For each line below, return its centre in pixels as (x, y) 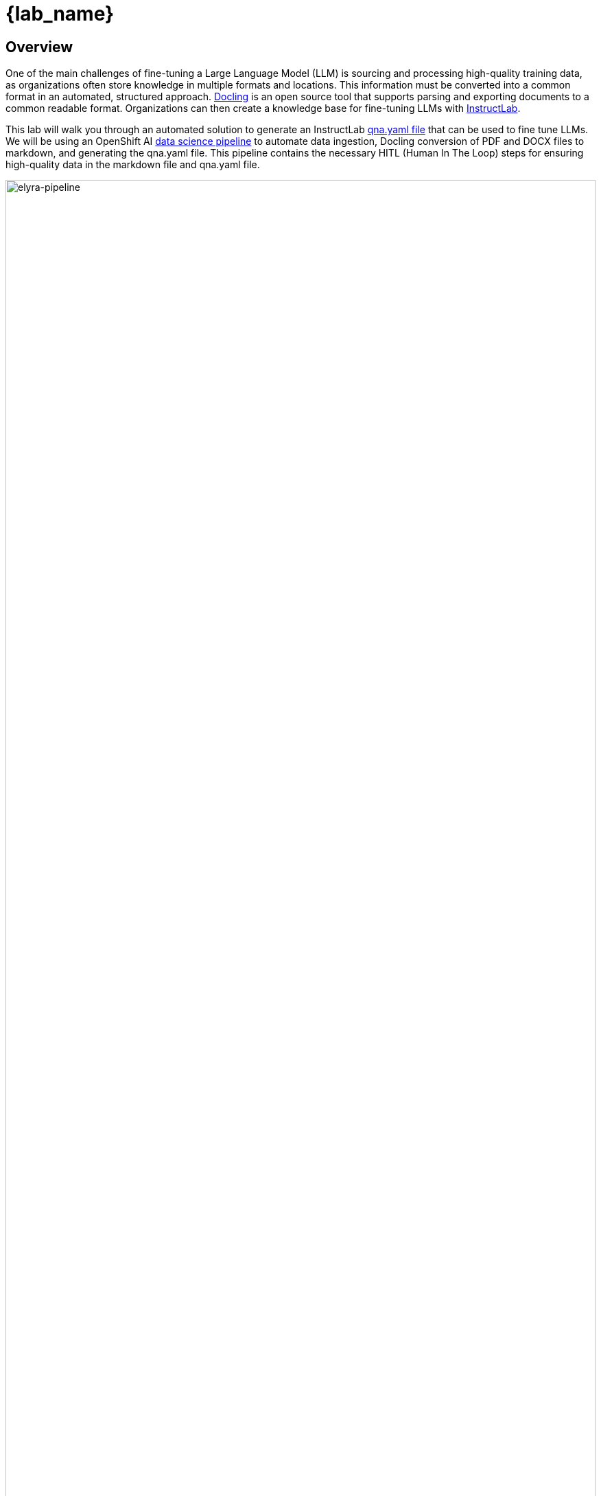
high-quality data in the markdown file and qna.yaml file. (133, 165)
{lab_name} (60, 14)
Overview (39, 47)
